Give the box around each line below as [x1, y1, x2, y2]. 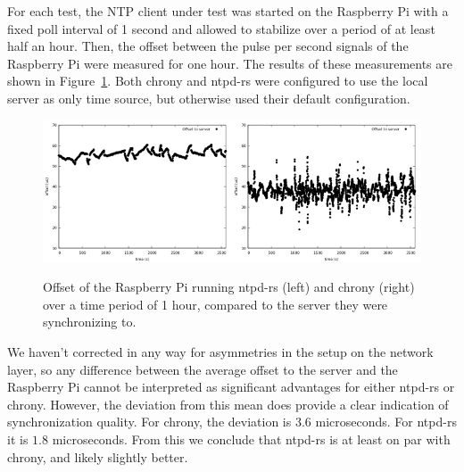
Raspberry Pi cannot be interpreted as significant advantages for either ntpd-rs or [7, 377, 455, 396]
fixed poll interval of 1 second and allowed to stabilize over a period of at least [7, 19, 435, 37]
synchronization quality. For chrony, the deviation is [7, 412, 292, 431]
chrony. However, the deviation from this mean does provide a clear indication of [7, 394, 449, 413]
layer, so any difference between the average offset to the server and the [7, 360, 398, 378]
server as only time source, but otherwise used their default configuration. [7, 88, 410, 107]
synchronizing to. [43, 312, 137, 331]
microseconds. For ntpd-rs [315, 412, 457, 431]
